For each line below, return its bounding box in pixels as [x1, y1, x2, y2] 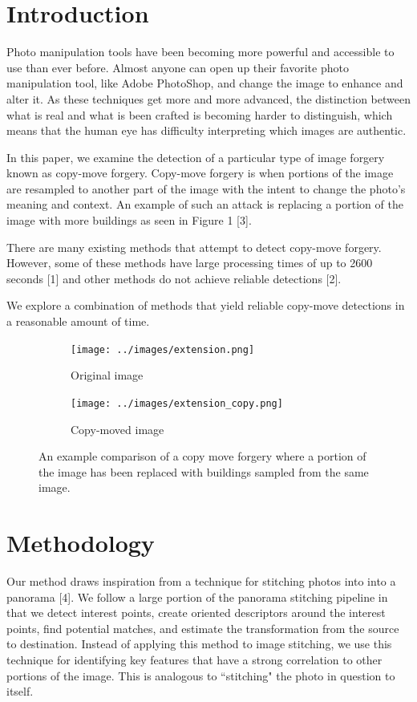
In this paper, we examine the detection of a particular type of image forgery [6, 148, 385, 165]
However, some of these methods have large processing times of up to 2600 [6, 254, 373, 271]
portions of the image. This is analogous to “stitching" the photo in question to [6, 667, 395, 684]
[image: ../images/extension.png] [71, 343, 255, 355]
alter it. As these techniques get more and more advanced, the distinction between [6, 90, 411, 107]
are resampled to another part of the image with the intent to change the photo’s [6, 180, 406, 197]
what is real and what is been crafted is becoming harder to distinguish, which [6, 106, 393, 123]
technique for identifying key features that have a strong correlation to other [6, 651, 383, 668]
